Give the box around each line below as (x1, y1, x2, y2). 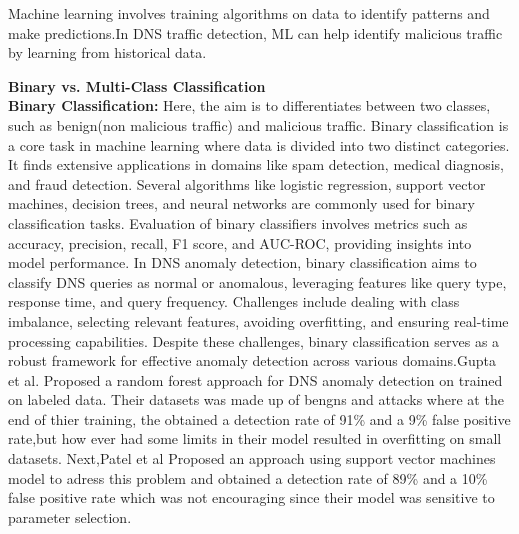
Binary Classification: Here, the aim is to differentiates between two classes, (8, 95, 491, 116)
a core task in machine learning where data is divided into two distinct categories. (8, 134, 510, 155)
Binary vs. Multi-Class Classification (8, 75, 266, 96)
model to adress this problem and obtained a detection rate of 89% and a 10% (8, 467, 488, 488)
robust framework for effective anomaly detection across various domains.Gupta (8, 350, 496, 371)
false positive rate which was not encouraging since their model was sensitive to (8, 487, 495, 508)
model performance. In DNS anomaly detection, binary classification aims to (8, 252, 477, 273)
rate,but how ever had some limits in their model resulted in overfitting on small (8, 428, 502, 449)
